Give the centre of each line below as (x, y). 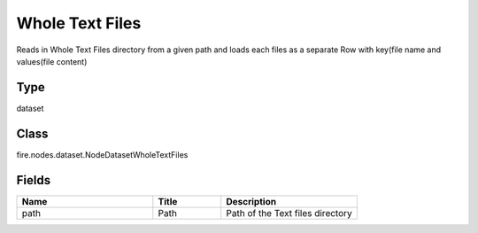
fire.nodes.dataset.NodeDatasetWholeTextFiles (102, 154)
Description (251, 201)
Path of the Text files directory (289, 213)
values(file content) (52, 61)
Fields (34, 180)
